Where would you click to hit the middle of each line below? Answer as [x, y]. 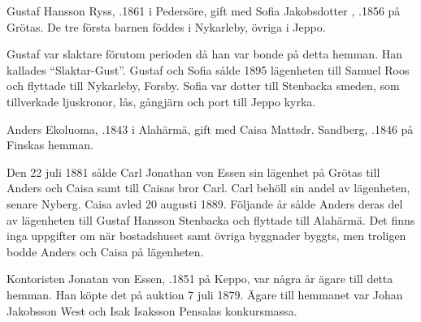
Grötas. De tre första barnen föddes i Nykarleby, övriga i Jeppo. [166, 26]
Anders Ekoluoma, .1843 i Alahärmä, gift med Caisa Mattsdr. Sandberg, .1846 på [210, 129]
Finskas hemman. [50, 145]
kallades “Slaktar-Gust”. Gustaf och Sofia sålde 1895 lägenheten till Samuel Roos [208, 69]
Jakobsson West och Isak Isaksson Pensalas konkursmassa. [152, 310]
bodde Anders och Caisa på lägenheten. [105, 251]
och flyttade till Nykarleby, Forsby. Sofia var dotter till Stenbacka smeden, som [203, 86]
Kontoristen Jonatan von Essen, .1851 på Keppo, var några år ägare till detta [200, 279]
